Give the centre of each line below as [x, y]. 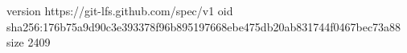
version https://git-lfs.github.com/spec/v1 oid [120, 10]
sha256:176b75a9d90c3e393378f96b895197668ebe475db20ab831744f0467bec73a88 [204, 26]
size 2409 [29, 42]
